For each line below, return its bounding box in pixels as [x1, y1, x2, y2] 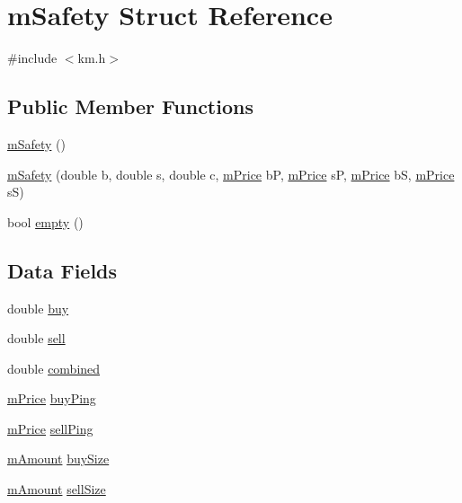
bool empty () [7, 212, 84, 231]
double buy [7, 298, 69, 317]
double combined [7, 358, 101, 377]
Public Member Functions [7, 93, 253, 120]
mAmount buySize [7, 449, 110, 468]
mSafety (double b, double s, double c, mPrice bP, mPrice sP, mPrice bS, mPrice [7, 164, 455, 183]
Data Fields [7, 256, 118, 284]
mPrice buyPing [7, 389, 96, 408]
